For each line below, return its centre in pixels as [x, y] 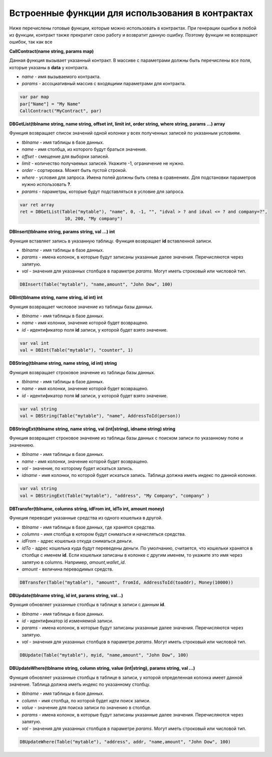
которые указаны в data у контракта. [49, 67]
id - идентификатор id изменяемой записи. [67, 621]
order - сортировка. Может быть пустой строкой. [74, 170]
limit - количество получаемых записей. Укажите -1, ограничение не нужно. [103, 163]
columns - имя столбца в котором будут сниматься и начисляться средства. [104, 534]
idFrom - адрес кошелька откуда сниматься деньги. [77, 541]
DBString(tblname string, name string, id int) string [63, 363]
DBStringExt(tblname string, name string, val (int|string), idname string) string [92, 429]
